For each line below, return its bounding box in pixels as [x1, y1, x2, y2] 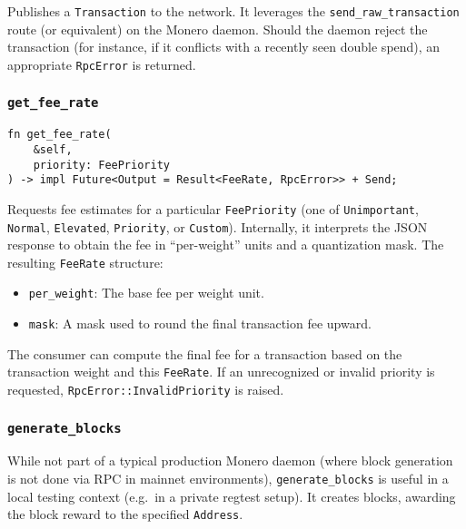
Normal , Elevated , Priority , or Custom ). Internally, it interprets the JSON [7, 217, 428, 236]
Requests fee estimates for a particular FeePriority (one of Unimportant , [7, 199, 419, 218]
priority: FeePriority [33, 158, 170, 171]
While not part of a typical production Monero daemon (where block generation [7, 451, 453, 470]
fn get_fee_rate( [7, 128, 112, 142]
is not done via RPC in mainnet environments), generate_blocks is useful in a [7, 469, 449, 488]
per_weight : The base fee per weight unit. [28, 283, 264, 302]
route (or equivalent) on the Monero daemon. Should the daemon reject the [7, 19, 428, 38]
